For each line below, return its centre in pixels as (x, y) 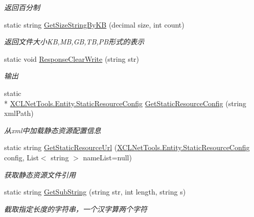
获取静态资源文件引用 (40, 174)
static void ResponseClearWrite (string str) (72, 58)
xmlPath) (19, 113)
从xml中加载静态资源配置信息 (53, 130)
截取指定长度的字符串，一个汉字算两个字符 (76, 209)
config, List (21, 157)
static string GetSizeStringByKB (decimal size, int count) (94, 24)
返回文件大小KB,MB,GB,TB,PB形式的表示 (74, 42)
